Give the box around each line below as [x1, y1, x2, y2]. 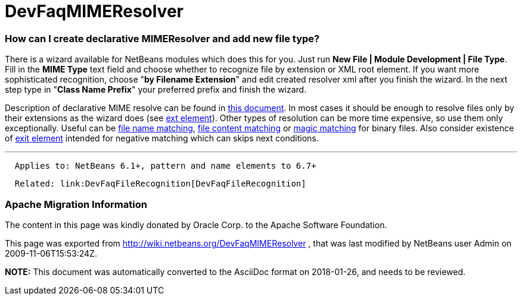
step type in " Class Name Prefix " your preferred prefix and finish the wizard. [5, 84, 307, 95]
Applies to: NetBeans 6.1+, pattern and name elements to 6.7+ [14, 161, 316, 171]
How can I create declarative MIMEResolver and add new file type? [5, 32, 320, 45]
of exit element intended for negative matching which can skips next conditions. [5, 133, 319, 144]
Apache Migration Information [5, 198, 147, 210]
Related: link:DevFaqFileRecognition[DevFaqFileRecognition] [14, 179, 306, 189]
